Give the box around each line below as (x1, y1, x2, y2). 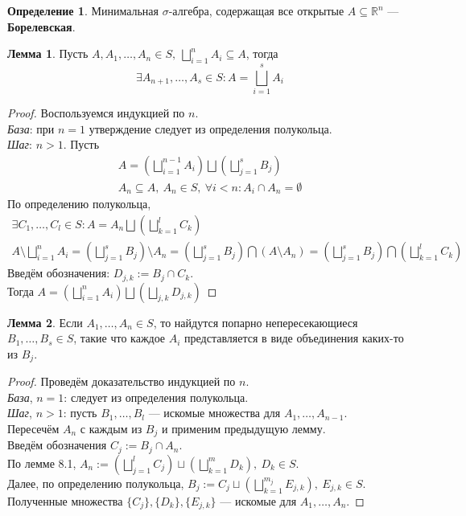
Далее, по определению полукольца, (7, 474, 184, 491)
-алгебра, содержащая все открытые (168, 2, 344, 18)
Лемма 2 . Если (7, 313, 83, 330)
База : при (7, 120, 55, 137)
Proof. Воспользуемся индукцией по (7, 104, 185, 121)
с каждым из (80, 420, 142, 436)
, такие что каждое (73, 330, 166, 346)
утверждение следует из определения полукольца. (89, 120, 332, 137)
